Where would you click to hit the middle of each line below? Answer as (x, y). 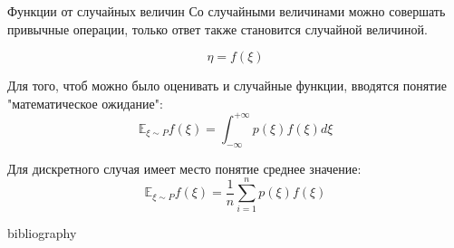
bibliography (42, 233)
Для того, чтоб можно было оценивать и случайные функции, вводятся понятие (227, 86)
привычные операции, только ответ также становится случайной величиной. (217, 29)
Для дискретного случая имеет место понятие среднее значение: (184, 168)
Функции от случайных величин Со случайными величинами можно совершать (227, 11)
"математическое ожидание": (85, 103)
